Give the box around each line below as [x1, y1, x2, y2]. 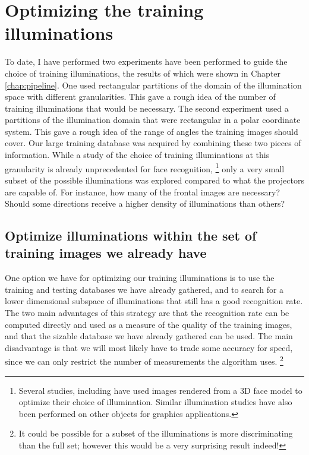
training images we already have [5, 244, 207, 262]
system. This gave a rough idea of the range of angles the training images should [5, 125, 298, 137]
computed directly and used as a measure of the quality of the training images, [5, 318, 292, 330]
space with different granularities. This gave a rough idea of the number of [5, 90, 276, 103]
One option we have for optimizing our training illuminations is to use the [5, 271, 275, 284]
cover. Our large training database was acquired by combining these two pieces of [5, 137, 301, 149]
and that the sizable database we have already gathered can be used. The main [5, 330, 293, 342]
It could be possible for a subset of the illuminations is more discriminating [18, 427, 293, 440]
